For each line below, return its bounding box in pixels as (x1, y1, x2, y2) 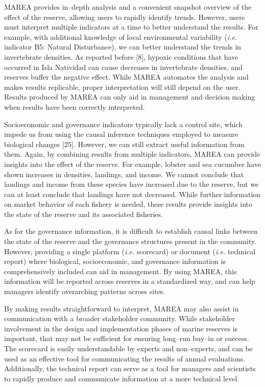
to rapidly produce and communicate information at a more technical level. (4, 373, 239, 383)
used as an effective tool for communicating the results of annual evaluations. (4, 353, 246, 364)
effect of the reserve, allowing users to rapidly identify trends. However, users (4, 11, 245, 22)
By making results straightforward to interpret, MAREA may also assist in (4, 303, 239, 313)
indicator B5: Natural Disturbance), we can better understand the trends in (4, 41, 242, 52)
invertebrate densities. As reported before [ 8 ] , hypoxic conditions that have (4, 51, 238, 62)
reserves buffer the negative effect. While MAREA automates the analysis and (4, 71, 249, 82)
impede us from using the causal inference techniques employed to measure (4, 129, 238, 139)
